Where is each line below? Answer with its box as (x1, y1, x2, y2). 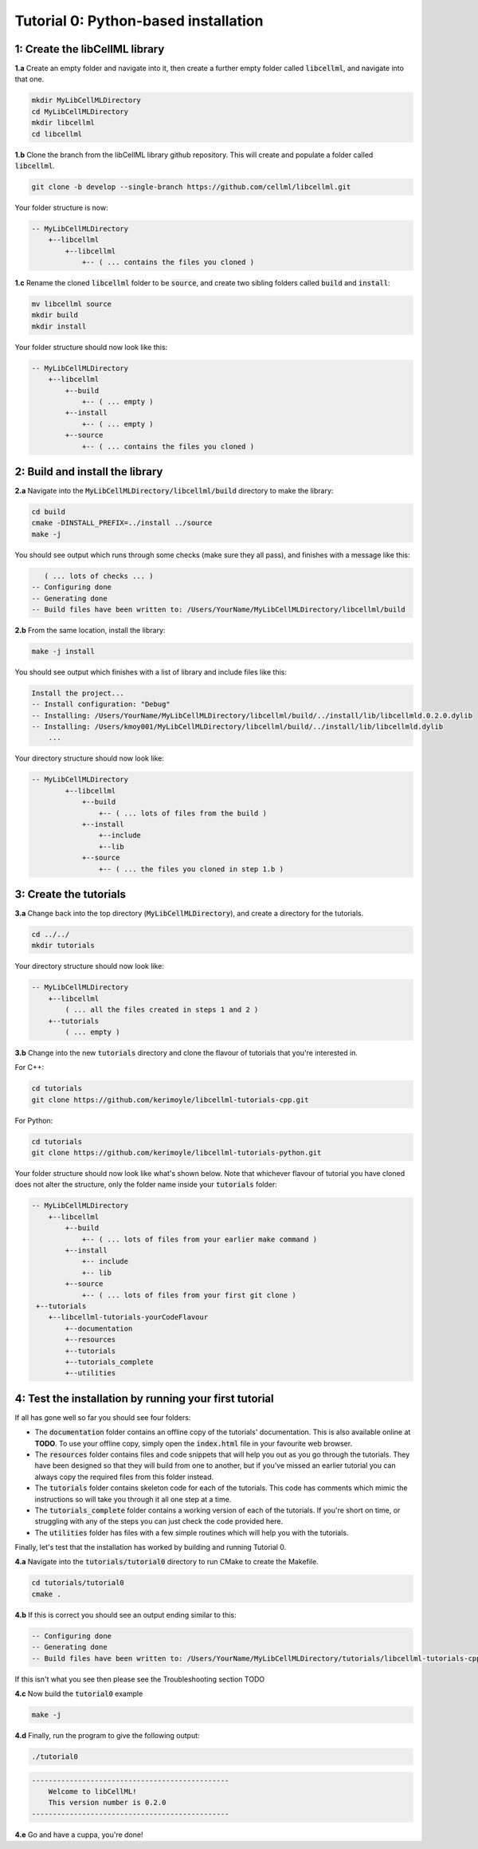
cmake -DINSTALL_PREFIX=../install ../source (31, 518, 213, 528)
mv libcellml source (31, 300, 112, 309)
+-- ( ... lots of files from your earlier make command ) (81, 1234, 318, 1244)
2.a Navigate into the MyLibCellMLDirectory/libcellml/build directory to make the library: (14, 486, 334, 496)
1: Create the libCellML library (14, 42, 165, 56)
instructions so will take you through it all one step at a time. (34, 1494, 232, 1504)
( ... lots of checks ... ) (44, 571, 155, 580)
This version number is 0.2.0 (48, 1798, 167, 1808)
